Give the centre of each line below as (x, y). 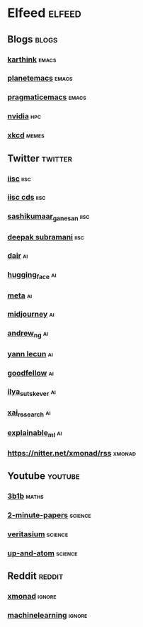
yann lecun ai (30, 354)
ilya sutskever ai (32, 392)
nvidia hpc (24, 116)
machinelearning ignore (47, 616)
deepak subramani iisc (46, 237)
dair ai (18, 256)
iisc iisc (19, 179)
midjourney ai (31, 315)
